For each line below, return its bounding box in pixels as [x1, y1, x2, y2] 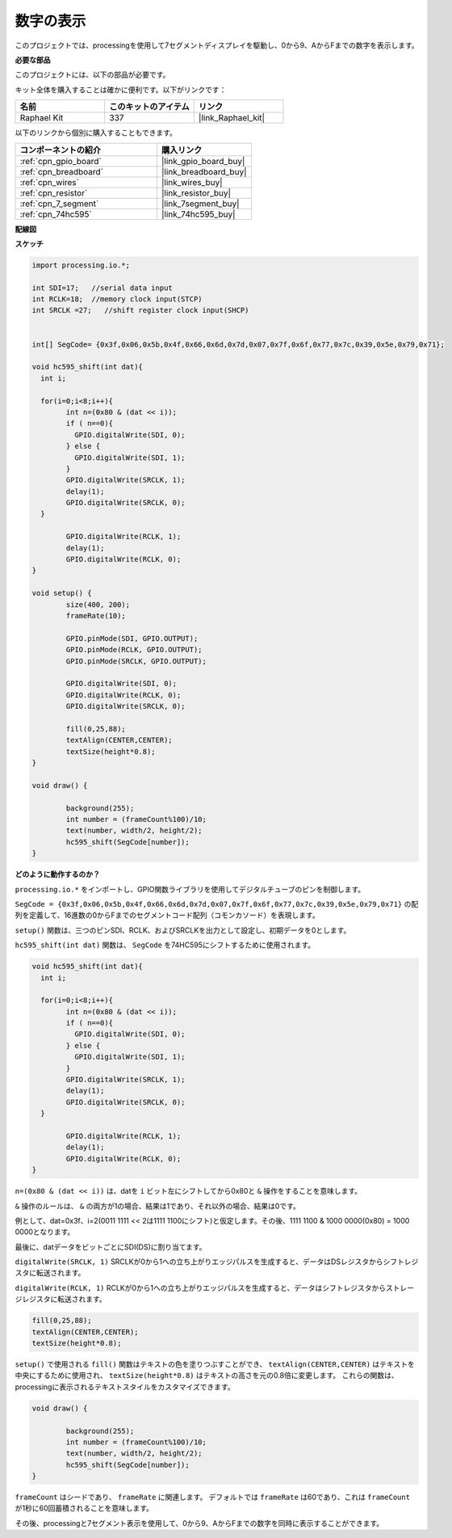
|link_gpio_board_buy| [161, 155, 245, 166]
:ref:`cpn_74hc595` [19, 209, 92, 220]
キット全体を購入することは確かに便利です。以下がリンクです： [15, 85, 227, 95]
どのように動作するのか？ [15, 870, 100, 879]
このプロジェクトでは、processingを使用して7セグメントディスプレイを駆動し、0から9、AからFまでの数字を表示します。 [15, 40, 419, 50]
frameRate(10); [65, 611, 127, 620]
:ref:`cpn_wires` [19, 176, 80, 188]
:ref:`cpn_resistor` [19, 187, 88, 198]
